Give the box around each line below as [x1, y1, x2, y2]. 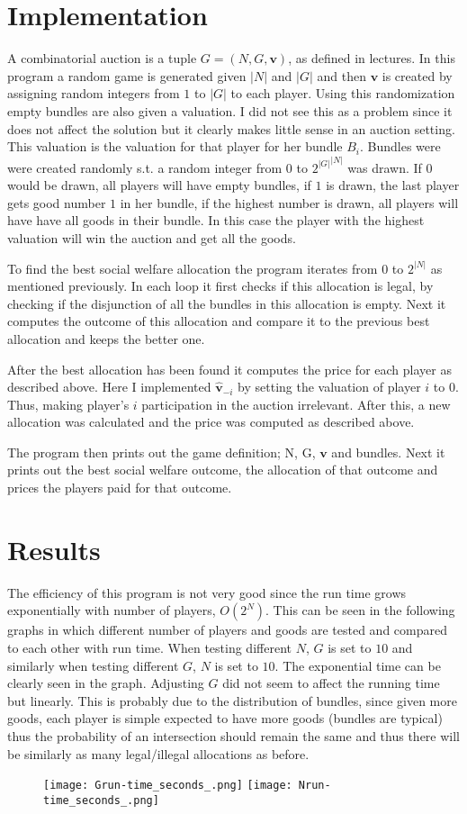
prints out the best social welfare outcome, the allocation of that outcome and [7, 460, 438, 479]
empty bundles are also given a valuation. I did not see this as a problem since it [7, 101, 453, 120]
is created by [382, 66, 453, 85]
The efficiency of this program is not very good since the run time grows [7, 583, 407, 601]
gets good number [7, 193, 106, 212]
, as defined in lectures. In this [288, 49, 455, 68]
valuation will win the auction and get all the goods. [7, 228, 296, 247]
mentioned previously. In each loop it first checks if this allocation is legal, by [7, 276, 434, 295]
